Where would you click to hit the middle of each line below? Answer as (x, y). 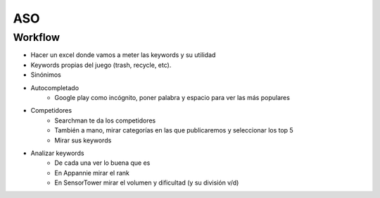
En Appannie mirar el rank (92, 173)
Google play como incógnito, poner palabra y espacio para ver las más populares (172, 97)
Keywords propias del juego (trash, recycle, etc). (101, 65)
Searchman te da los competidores (105, 120)
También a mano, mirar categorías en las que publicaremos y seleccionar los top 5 (174, 130)
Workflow (36, 37)
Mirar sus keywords (83, 140)
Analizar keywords (57, 153)
